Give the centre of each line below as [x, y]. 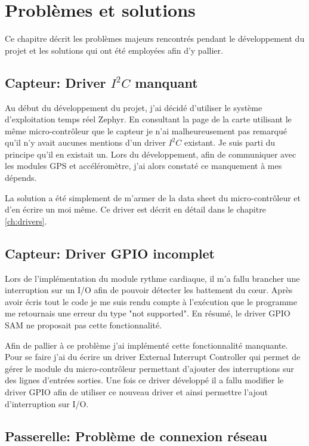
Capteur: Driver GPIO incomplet [110, 253]
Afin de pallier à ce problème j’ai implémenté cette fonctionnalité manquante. [146, 345]
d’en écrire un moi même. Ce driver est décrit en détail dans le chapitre [135, 209]
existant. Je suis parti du [230, 142]
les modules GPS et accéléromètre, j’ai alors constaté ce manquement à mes [143, 166]
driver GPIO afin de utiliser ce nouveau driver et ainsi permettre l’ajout [136, 392]
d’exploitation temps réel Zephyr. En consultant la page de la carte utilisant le [148, 119]
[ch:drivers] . [26, 221]
